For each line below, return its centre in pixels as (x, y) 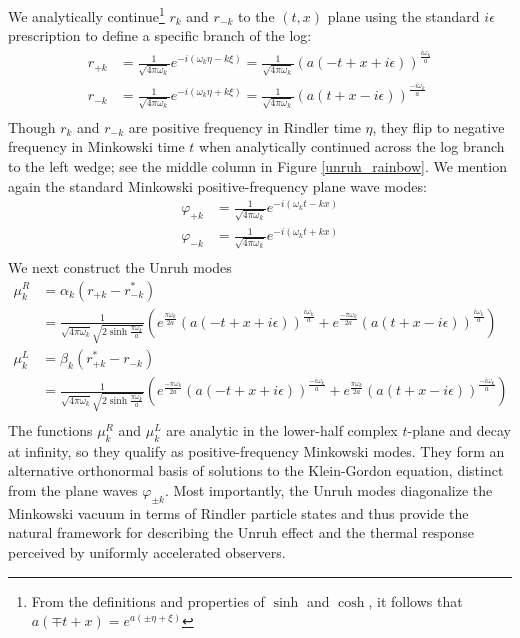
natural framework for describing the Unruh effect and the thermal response (241, 532)
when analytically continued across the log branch (352, 146)
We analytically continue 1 (86, 14)
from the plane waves (73, 490)
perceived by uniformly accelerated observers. (147, 552)
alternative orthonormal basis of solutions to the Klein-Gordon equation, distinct (256, 470)
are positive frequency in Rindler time (244, 126)
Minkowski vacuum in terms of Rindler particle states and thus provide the (238, 512)
